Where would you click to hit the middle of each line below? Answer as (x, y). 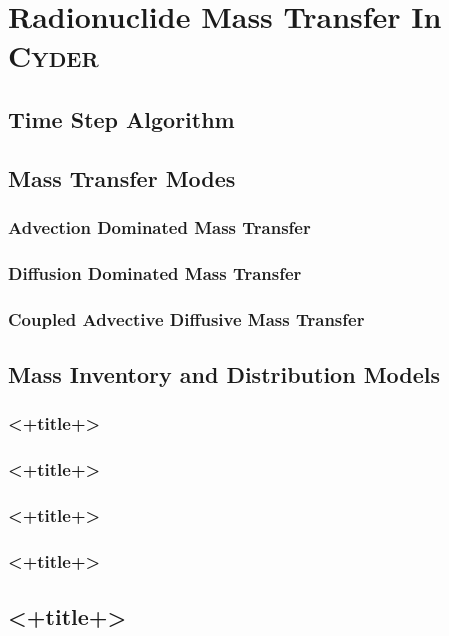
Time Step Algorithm (121, 118)
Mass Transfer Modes (122, 177)
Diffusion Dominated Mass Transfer (155, 272)
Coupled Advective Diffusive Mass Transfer (186, 318)
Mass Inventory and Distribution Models (224, 374)
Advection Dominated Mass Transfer (159, 227)
